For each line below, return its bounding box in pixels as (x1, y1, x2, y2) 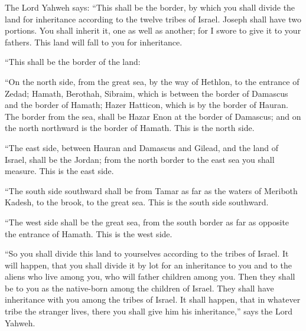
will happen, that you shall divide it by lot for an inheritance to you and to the (5, 258, 292, 271)
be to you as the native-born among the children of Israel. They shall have (5, 281, 274, 294)
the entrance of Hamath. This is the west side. (5, 227, 172, 240)
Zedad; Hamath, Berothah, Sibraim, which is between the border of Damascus (5, 87, 288, 99)
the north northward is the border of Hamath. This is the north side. (5, 122, 255, 134)
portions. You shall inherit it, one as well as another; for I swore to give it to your (5, 24, 301, 37)
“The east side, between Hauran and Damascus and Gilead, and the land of (5, 141, 279, 153)
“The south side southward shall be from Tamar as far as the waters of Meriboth (5, 184, 298, 196)
